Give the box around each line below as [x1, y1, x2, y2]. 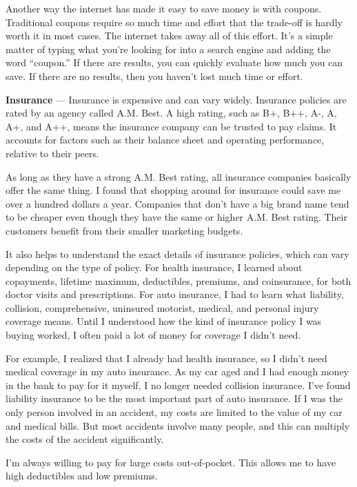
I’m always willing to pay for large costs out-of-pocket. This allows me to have [6, 455, 336, 469]
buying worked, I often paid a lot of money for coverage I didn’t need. [6, 328, 301, 342]
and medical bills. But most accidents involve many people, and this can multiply [6, 418, 350, 433]
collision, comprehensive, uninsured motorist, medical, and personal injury [6, 300, 319, 315]
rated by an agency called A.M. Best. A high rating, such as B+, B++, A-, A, [6, 106, 337, 120]
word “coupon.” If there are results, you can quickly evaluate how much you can [6, 55, 343, 70]
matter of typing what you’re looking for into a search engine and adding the [6, 41, 331, 56]
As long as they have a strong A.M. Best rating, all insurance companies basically [6, 169, 351, 183]
